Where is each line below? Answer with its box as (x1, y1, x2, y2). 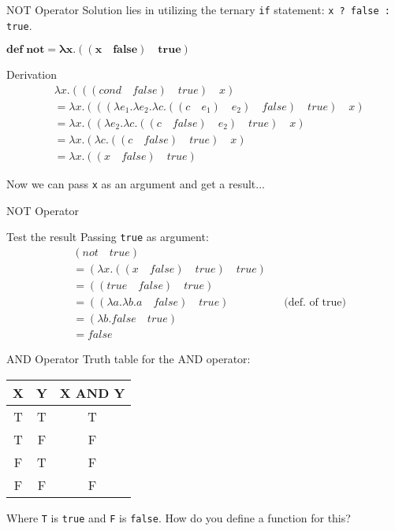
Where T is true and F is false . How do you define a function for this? (6, 509, 351, 525)
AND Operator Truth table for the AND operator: (6, 351, 251, 367)
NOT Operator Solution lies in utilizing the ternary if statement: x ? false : (6, 2, 390, 17)
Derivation (6, 66, 58, 83)
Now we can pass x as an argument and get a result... (6, 176, 265, 192)
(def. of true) (284, 297, 346, 309)
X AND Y (59, 383, 125, 402)
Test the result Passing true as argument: (6, 228, 209, 245)
